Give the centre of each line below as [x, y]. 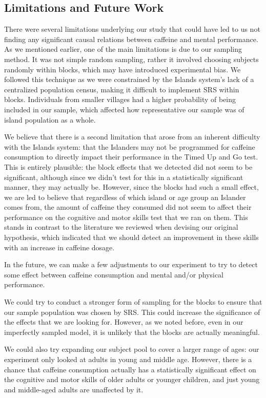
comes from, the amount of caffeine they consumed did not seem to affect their [128, 207]
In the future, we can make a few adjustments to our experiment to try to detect [131, 264]
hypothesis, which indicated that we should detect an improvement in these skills [131, 237]
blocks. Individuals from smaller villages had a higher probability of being [120, 99]
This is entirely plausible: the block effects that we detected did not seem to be [128, 166]
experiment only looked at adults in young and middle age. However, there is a [128, 359]
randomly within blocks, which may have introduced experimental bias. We [122, 69]
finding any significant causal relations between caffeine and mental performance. [131, 39]
